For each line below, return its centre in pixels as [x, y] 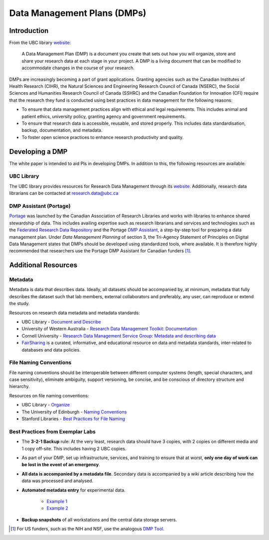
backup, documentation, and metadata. [62, 130]
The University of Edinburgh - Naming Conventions [74, 412]
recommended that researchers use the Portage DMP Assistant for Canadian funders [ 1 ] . [100, 251]
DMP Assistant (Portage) [40, 206]
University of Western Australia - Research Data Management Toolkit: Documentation [109, 329]
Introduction [29, 31]
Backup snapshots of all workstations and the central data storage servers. [99, 520]
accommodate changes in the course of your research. [78, 68]
